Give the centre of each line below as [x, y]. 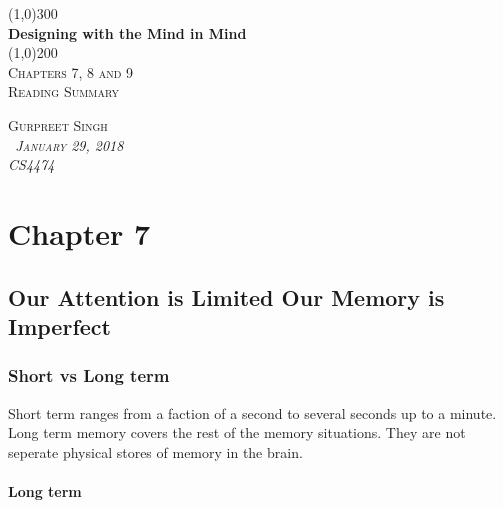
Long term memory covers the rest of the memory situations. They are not [237, 432]
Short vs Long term [89, 375]
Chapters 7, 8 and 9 [71, 71]
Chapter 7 [79, 232]
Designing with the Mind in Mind [127, 32]
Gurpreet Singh [58, 124]
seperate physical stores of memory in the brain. [155, 451]
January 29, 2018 [69, 144]
